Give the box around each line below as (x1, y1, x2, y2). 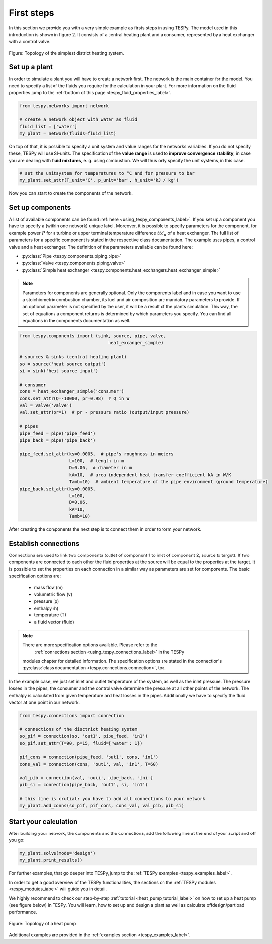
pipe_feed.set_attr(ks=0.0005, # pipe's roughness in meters (19, 451, 174, 457)
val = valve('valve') (19, 402, 72, 408)
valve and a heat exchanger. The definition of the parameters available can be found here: (9, 244, 193, 250)
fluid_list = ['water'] (19, 124, 78, 129)
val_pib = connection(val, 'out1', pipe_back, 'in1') (19, 775, 153, 780)
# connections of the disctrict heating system (19, 726, 137, 732)
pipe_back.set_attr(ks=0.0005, (19, 486, 96, 492)
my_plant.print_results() (19, 857, 83, 863)
